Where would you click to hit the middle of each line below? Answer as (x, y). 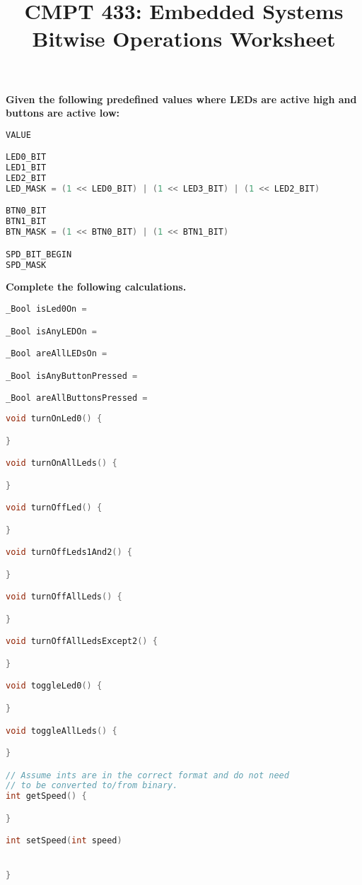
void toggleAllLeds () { (62, 731)
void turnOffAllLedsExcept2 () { (82, 641)
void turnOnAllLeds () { (62, 463)
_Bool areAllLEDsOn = (57, 354)
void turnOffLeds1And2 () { (69, 552)
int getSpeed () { (46, 796)
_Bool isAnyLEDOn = (51, 331)
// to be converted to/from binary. (92, 786)
